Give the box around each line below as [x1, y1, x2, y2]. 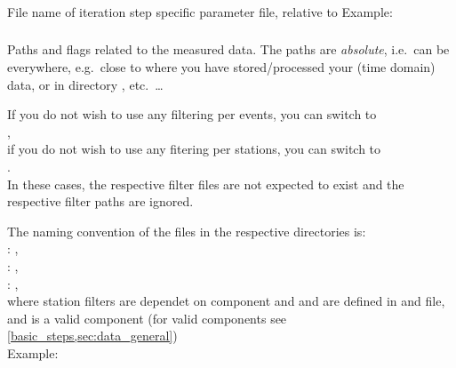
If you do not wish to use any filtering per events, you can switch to [7, 105, 377, 124]
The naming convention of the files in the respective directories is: [7, 221, 366, 240]
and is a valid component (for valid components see [7, 308, 287, 327]
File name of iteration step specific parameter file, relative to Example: [7, 2, 393, 20]
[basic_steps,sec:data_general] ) [7, 326, 178, 345]
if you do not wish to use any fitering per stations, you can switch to [7, 140, 381, 158]
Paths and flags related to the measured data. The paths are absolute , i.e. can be [7, 40, 450, 59]
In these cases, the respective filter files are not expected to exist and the [7, 174, 404, 193]
